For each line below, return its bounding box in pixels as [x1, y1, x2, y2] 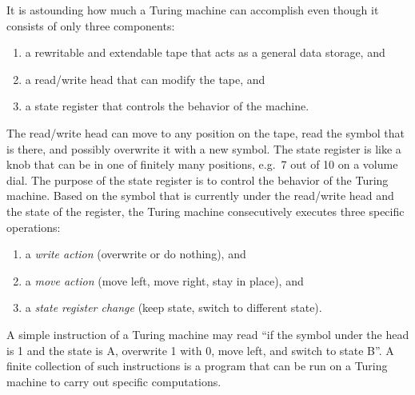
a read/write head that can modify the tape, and [25, 70, 265, 87]
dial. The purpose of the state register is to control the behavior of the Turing [6, 171, 389, 188]
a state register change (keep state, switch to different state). [25, 299, 322, 316]
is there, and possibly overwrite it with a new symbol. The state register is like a [6, 140, 401, 157]
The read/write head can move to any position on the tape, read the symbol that [6, 124, 405, 141]
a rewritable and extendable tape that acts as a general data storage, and [25, 44, 385, 61]
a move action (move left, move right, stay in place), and [25, 272, 304, 289]
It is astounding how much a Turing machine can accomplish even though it [6, 2, 379, 18]
